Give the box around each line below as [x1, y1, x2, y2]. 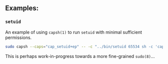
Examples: [5, 4, 39, 12]
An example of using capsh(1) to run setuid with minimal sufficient [5, 29, 142, 35]
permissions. [5, 34, 32, 40]
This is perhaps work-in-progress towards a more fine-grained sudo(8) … [5, 53, 155, 59]
